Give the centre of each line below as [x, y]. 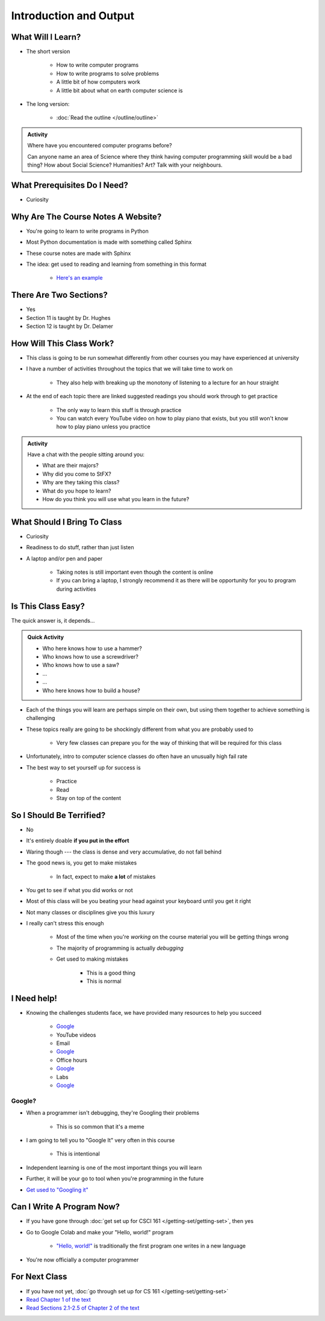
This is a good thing [111, 973]
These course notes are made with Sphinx [79, 253]
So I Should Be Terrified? [58, 815]
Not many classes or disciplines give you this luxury [90, 912]
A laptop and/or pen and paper [64, 558]
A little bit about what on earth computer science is [119, 90]
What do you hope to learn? [77, 491]
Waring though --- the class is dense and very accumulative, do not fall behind [124, 852]
